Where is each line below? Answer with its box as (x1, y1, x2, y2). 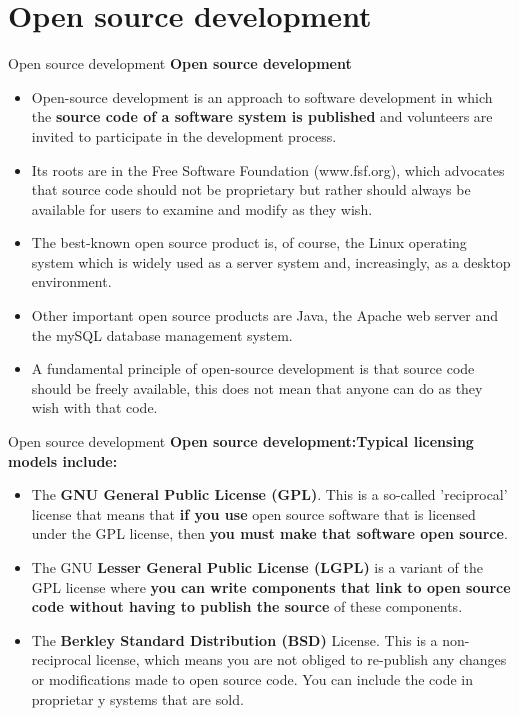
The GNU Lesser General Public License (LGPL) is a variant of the (31, 557, 483, 577)
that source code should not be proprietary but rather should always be (31, 179, 471, 200)
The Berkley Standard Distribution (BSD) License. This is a (31, 629, 438, 650)
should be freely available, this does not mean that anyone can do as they (31, 377, 483, 398)
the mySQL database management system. (31, 324, 293, 345)
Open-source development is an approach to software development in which (31, 86, 493, 107)
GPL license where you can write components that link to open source (31, 576, 511, 597)
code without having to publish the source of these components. (31, 596, 463, 617)
